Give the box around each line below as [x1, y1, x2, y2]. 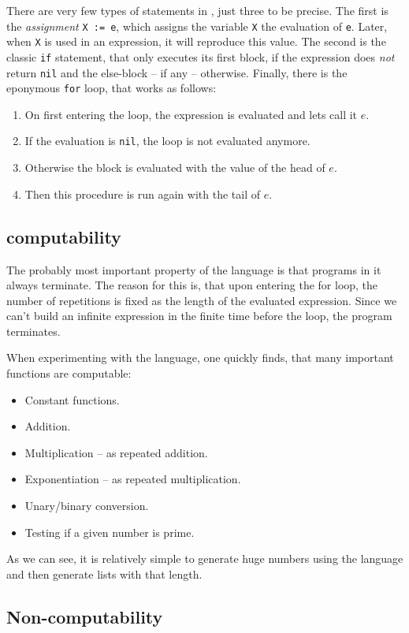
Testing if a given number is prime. [24, 523, 195, 540]
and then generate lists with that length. [6, 565, 203, 582]
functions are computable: [6, 365, 132, 382]
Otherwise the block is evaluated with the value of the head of [24, 159, 325, 176]
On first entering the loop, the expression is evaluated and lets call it [24, 106, 358, 122]
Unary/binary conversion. [24, 497, 149, 514]
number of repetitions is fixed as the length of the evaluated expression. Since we [6, 292, 397, 308]
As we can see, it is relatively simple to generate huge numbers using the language [6, 550, 403, 567]
